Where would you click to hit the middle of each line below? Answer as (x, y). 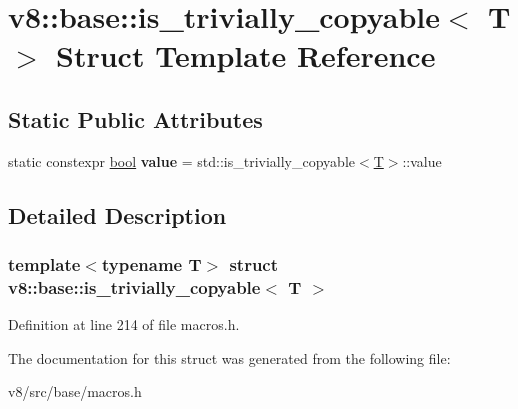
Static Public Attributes (135, 118)
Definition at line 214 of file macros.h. (124, 324)
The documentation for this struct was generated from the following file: (229, 357)
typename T (151, 264)
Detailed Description (117, 214)
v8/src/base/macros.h (75, 391)
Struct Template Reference (246, 55)
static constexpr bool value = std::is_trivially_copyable (181, 160)
